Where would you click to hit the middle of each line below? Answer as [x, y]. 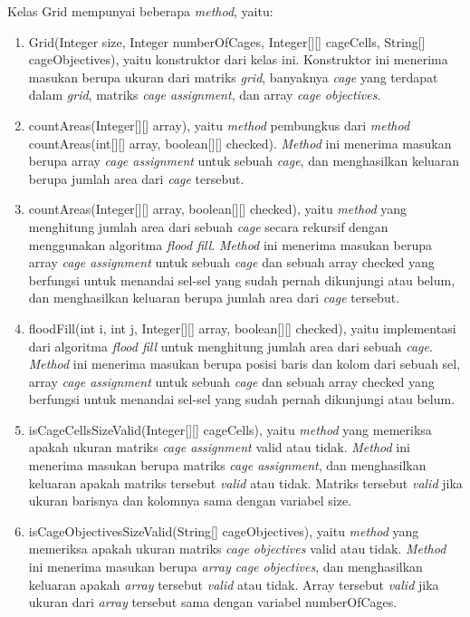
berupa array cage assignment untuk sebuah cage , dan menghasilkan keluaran [244, 161]
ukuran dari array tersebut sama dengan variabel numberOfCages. [213, 602]
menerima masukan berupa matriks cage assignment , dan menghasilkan [227, 465]
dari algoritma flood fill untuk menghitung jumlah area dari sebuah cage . [230, 346]
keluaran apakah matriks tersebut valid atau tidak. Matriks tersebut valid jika [245, 482]
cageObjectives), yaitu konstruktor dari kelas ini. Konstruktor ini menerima [238, 59]
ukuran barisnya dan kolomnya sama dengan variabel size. [190, 501]
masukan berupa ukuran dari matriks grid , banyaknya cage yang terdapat [233, 77]
